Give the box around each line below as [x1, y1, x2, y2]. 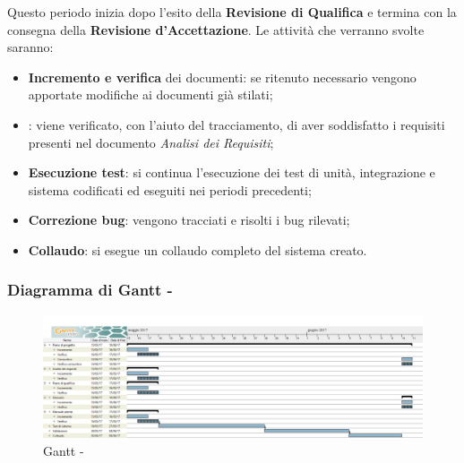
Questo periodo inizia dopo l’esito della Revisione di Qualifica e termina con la [7, 3, 457, 21]
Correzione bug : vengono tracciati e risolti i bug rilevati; [28, 210, 350, 229]
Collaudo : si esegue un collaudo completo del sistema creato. [28, 240, 367, 259]
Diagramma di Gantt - [7, 279, 173, 301]
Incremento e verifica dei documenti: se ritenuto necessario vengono [28, 67, 417, 86]
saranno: [7, 38, 54, 56]
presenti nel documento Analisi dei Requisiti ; [28, 133, 274, 151]
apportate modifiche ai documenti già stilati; [28, 85, 273, 104]
